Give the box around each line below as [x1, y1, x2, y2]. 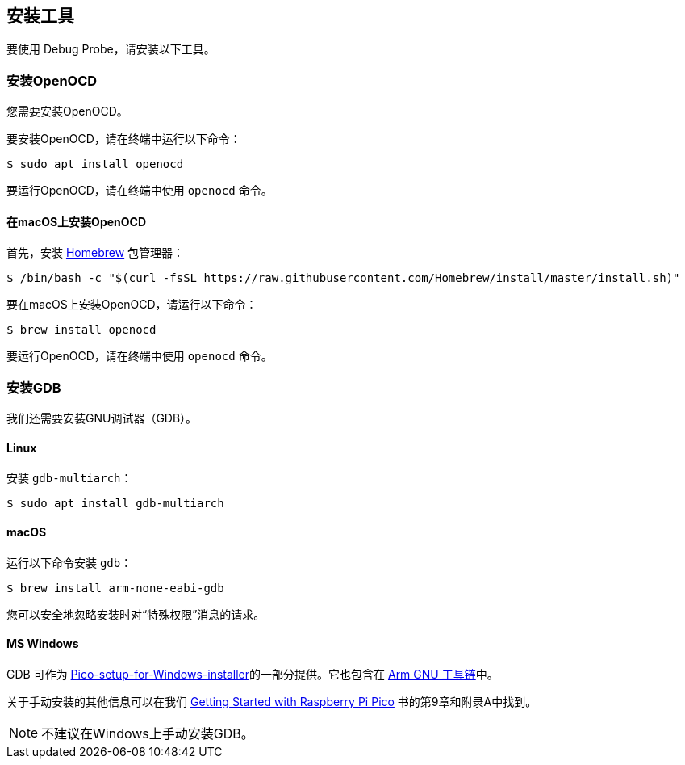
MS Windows [6, 637, 79, 651]
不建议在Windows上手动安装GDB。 [41, 725, 254, 742]
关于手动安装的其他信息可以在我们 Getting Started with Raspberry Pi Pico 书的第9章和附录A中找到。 [6, 694, 537, 708]
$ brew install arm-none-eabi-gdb [6, 581, 224, 595]
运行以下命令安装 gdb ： [6, 555, 132, 570]
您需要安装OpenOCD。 [6, 104, 128, 119]
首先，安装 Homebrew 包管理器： [6, 246, 185, 260]
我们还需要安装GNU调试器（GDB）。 [6, 411, 198, 426]
